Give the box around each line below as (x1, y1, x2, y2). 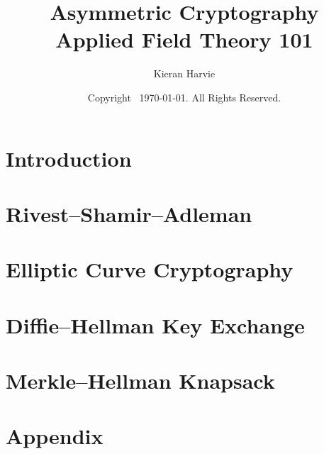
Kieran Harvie (153, 66, 216, 81)
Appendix (6, 421, 104, 450)
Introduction (6, 143, 132, 172)
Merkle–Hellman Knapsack (6, 366, 275, 394)
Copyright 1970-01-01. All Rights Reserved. (87, 89, 281, 104)
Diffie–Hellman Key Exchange (6, 310, 305, 339)
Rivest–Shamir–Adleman (6, 199, 252, 228)
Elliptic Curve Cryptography (6, 255, 294, 284)
